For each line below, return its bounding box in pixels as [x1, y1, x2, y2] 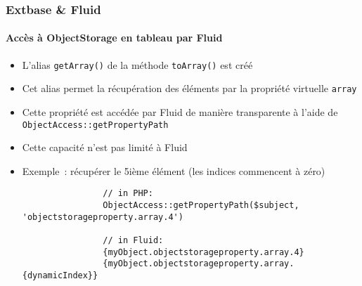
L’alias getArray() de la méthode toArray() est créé [22, 57, 253, 72]
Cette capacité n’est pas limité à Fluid [22, 140, 188, 155]
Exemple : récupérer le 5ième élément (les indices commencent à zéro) [22, 163, 325, 178]
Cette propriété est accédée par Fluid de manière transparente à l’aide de [22, 104, 338, 119]
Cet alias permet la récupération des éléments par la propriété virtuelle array [22, 81, 357, 96]
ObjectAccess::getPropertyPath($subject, [103, 200, 299, 211]
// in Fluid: [103, 235, 164, 246]
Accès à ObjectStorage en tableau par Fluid [6, 30, 223, 45]
